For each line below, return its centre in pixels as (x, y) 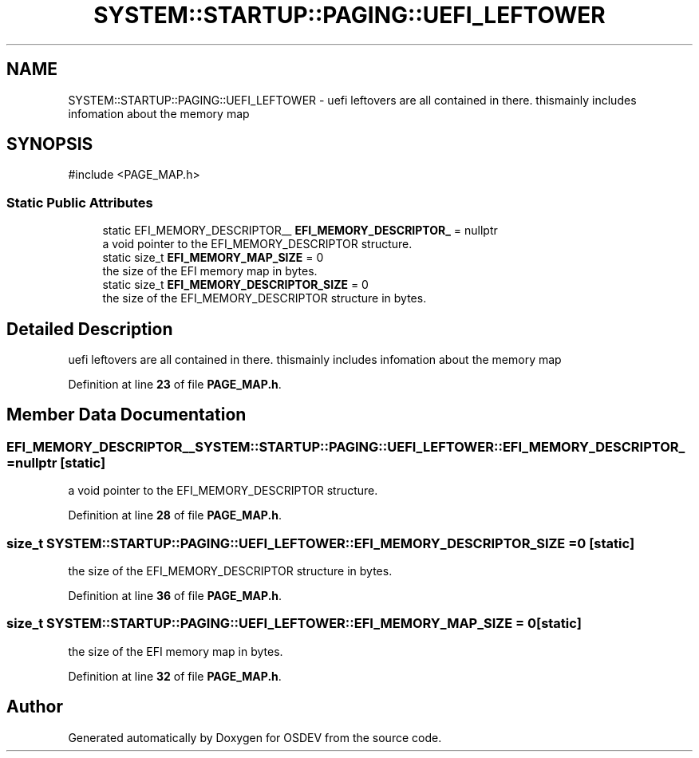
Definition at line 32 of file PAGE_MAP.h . (175, 676)
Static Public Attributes (80, 202)
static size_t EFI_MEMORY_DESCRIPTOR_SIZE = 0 (235, 285)
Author (35, 707)
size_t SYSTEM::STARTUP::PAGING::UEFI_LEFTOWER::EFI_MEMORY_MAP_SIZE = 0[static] (294, 624)
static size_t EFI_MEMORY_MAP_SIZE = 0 (213, 258)
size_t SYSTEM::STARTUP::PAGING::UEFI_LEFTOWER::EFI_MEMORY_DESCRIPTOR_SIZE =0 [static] (321, 543)
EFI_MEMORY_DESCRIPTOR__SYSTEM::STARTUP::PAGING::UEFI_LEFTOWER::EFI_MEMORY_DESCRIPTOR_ (346, 446)
